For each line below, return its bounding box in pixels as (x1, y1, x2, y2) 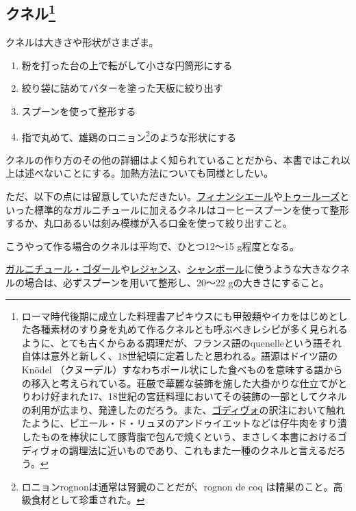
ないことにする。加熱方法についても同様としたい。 (43, 166, 274, 180)
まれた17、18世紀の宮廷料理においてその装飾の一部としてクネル (60, 389, 347, 403)
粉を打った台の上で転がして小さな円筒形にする (21, 58, 233, 72)
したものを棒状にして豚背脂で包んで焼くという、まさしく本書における (21, 429, 338, 443)
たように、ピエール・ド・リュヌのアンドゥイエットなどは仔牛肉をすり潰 (21, 416, 347, 430)
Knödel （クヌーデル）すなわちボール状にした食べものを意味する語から (21, 362, 343, 376)
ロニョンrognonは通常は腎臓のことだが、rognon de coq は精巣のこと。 (21, 479, 333, 493)
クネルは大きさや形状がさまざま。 (5, 35, 159, 49)
